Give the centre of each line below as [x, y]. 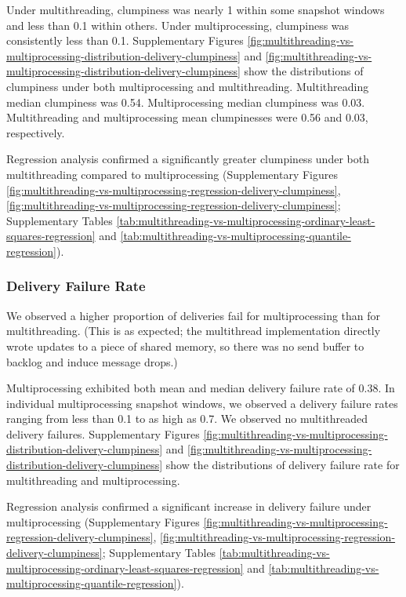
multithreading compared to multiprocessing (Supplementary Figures [172, 174]
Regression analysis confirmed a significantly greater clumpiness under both [188, 159]
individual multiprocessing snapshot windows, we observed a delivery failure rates [202, 403]
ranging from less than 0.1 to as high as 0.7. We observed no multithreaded [187, 419]
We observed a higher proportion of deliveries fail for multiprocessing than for [194, 315]
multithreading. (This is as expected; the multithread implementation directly [194, 331]
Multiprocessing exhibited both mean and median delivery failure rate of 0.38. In [201, 388]
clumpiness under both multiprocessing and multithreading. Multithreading [188, 86]
